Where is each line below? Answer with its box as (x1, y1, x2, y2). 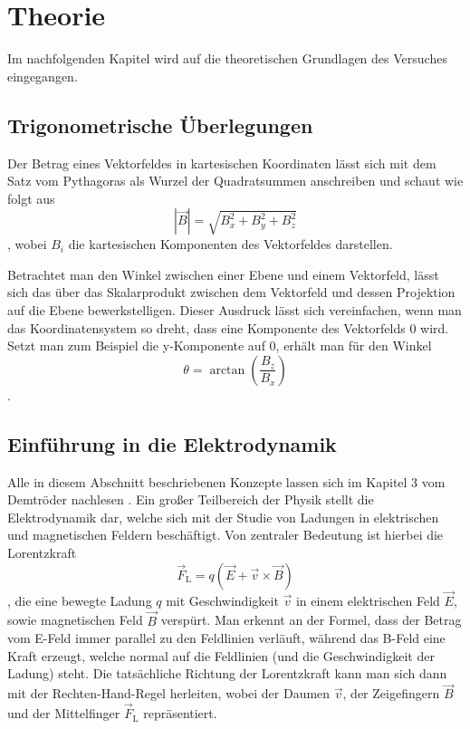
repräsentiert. (143, 704, 217, 723)
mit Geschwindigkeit (166, 590, 279, 609)
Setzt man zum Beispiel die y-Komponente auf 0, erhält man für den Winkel (7, 336, 432, 355)
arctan (209, 363, 245, 377)
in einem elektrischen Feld (295, 590, 440, 609)
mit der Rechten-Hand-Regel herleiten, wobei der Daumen (7, 684, 331, 703)
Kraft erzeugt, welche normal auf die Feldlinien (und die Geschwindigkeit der (7, 646, 435, 665)
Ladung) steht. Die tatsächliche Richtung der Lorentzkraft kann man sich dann (7, 664, 447, 683)
